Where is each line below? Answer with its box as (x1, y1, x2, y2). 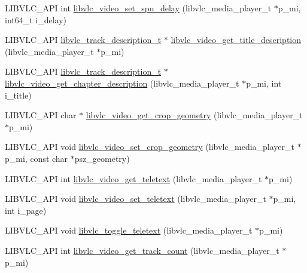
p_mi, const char (5, 152, 68, 164)
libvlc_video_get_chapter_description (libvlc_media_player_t (5, 76, 239, 89)
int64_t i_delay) (5, 13, 67, 26)
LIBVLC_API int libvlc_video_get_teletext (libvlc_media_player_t (5, 172, 262, 185)
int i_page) (5, 204, 47, 216)
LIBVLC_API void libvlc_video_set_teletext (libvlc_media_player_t (5, 192, 266, 205)
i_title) (5, 88, 32, 101)
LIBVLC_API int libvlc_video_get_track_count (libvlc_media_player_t (5, 244, 279, 256)
